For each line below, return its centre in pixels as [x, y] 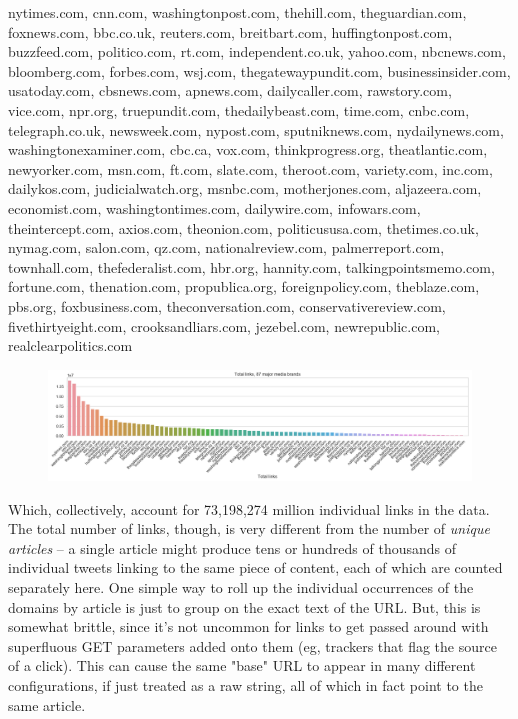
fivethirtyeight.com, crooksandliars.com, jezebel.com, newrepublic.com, [224, 325]
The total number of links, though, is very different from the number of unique [249, 528]
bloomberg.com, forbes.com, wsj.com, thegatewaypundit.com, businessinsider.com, [259, 70]
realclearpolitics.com [70, 345]
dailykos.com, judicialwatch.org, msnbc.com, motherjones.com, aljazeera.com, [245, 188]
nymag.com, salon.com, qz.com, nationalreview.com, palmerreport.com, [226, 247]
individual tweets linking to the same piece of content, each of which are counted [255, 567]
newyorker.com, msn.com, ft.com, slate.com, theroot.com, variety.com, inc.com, [250, 168]
